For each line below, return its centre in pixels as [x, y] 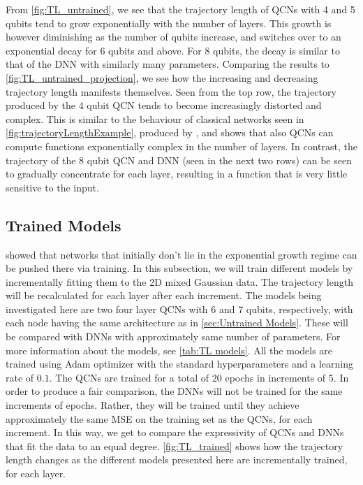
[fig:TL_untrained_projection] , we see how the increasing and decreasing [162, 77]
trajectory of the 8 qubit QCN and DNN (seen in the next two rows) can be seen [179, 160]
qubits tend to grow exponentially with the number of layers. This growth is [169, 23]
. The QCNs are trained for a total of [129, 377]
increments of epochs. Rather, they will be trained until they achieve [153, 405]
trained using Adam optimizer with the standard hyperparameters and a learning [179, 364]
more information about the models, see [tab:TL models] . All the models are [169, 350]
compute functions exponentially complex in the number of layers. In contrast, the [181, 146]
